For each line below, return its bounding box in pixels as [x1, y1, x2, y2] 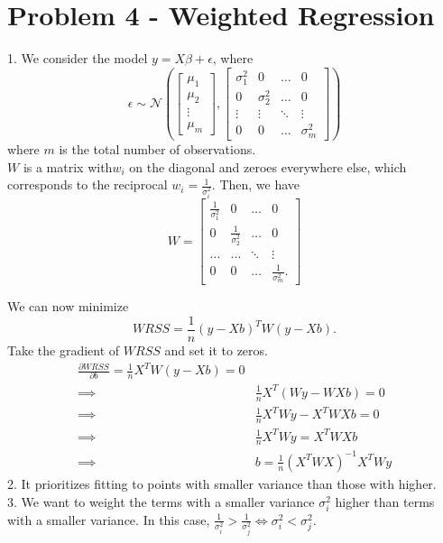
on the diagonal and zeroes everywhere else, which [129, 157, 407, 176]
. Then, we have [211, 175, 300, 194]
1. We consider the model [7, 49, 148, 68]
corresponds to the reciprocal [7, 175, 168, 194]
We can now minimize [7, 297, 129, 316]
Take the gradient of [7, 340, 120, 359]
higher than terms [335, 492, 435, 511]
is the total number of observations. [59, 139, 256, 158]
